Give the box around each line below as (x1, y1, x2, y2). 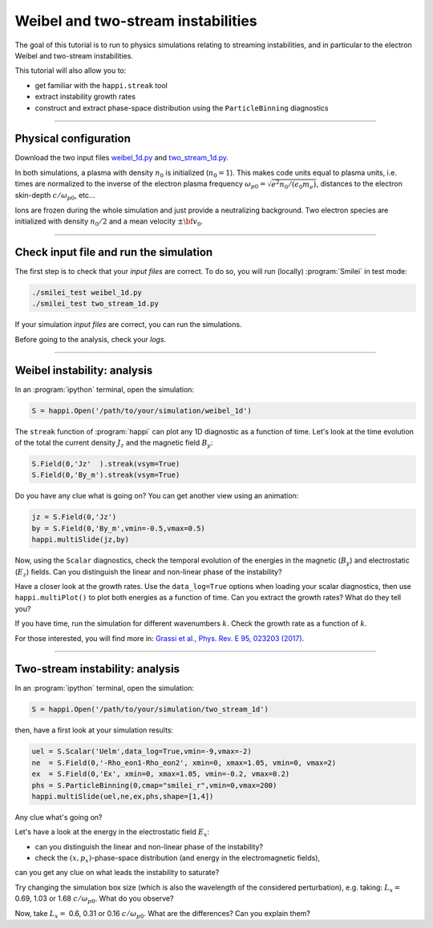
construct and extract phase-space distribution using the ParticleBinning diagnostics (34, 103, 329, 112)
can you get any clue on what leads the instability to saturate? (14, 868, 220, 878)
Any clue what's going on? (14, 812, 103, 821)
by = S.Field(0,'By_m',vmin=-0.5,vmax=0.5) (31, 523, 206, 533)
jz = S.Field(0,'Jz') (31, 513, 117, 522)
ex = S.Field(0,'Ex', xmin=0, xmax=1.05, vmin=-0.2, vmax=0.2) (31, 769, 290, 779)
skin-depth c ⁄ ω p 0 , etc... (14, 191, 95, 202)
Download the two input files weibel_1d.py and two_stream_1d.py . (14, 153, 229, 163)
